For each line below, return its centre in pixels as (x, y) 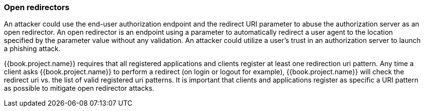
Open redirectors (37, 7)
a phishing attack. (32, 49)
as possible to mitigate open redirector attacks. (79, 88)
